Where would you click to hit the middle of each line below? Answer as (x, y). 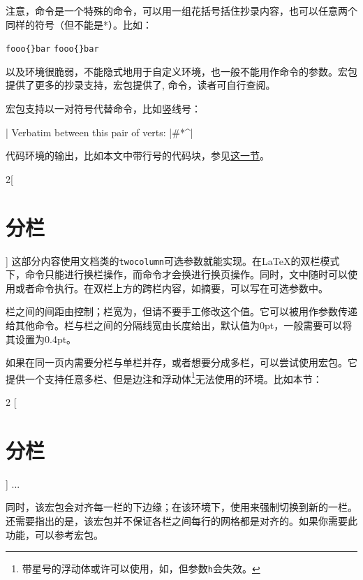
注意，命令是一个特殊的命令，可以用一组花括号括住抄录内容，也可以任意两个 (181, 10)
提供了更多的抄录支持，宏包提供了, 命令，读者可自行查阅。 (141, 85)
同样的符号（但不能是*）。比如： (79, 24)
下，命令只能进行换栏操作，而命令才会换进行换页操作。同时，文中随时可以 (177, 274)
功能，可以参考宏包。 (54, 534)
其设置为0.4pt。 (41, 339)
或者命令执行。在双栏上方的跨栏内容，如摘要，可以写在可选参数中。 (171, 288)
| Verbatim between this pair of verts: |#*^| (99, 132)
